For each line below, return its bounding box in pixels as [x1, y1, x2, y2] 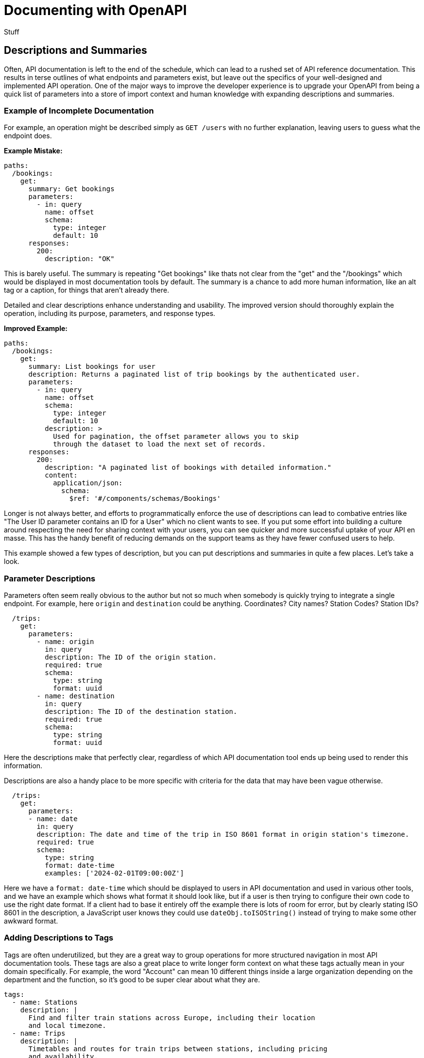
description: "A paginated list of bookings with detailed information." [45, 463, 332, 472]
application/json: [53, 479, 123, 487]
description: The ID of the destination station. [45, 708, 237, 716]
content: [45, 471, 78, 479]
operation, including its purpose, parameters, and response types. [4, 309, 216, 318]
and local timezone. [28, 1021, 106, 1029]
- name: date [28, 815, 78, 823]
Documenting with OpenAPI [4, 2, 187, 18]
